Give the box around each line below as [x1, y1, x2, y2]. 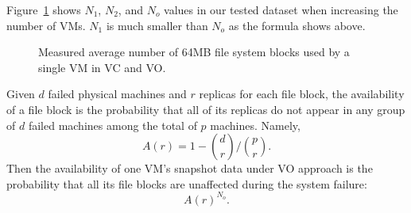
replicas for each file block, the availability [199, 86, 405, 102]
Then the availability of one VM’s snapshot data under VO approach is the [6, 160, 373, 177]
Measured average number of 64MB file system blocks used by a [38, 44, 350, 60]
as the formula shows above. [228, 17, 366, 33]
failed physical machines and [48, 86, 187, 102]
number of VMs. [6, 17, 86, 33]
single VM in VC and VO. [38, 59, 166, 75]
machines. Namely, [210, 116, 300, 133]
